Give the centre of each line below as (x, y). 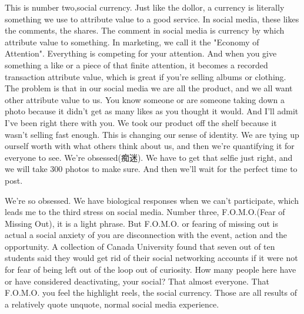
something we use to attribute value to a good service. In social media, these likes (152, 19)
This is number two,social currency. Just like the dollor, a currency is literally (145, 7)
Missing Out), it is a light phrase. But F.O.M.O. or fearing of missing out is (142, 223)
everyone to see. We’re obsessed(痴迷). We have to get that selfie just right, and (149, 157)
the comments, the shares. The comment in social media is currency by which (145, 30)
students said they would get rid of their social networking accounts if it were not (151, 258)
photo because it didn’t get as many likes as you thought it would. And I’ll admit (152, 111)
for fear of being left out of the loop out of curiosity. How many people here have (151, 270)
